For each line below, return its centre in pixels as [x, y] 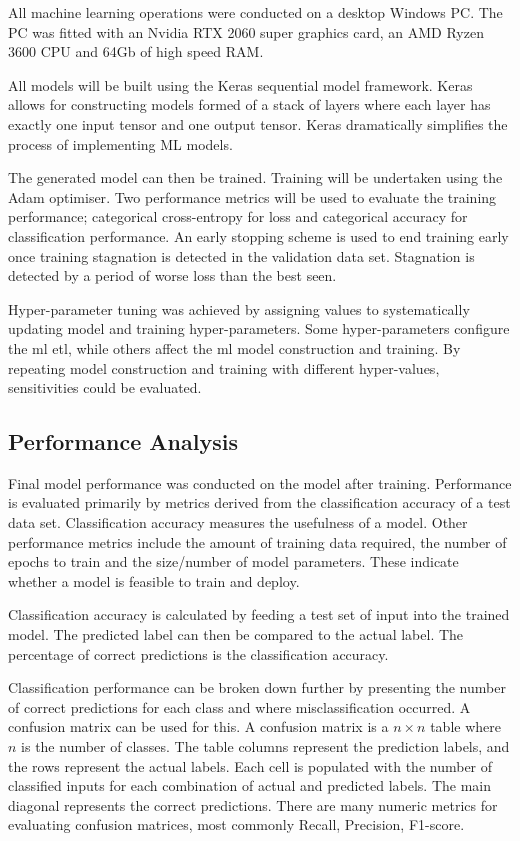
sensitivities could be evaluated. [105, 387]
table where [465, 726]
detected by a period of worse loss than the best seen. [172, 275]
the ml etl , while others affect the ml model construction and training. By [234, 347]
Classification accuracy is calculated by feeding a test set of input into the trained [259, 614]
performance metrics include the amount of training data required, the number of [257, 541]
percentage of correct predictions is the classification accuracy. [198, 653]
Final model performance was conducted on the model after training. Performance [260, 482]
